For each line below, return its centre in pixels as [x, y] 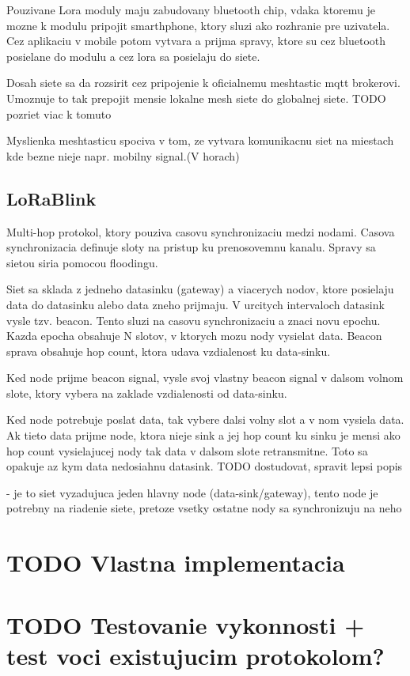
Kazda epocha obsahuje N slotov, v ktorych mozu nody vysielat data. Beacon [194, 336]
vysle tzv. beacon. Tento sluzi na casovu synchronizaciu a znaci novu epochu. [194, 320]
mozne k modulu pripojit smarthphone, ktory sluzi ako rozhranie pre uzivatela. [198, 25]
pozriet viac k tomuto [59, 113]
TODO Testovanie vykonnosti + [186, 624]
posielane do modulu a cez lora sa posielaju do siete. [133, 56]
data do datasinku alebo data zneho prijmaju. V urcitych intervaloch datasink [196, 304]
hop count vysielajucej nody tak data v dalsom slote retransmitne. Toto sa [187, 450]
